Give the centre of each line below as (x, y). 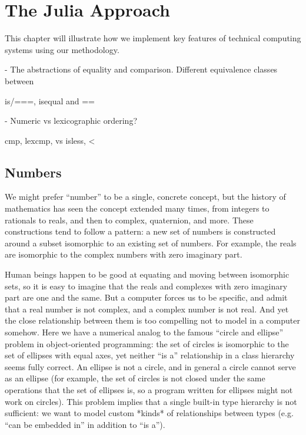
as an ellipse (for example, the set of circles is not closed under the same (135, 378)
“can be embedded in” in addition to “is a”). (85, 424)
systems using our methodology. (62, 49)
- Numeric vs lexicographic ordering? (71, 121)
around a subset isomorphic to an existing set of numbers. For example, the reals (151, 243)
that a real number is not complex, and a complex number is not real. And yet (147, 309)
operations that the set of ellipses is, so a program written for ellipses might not (149, 389)
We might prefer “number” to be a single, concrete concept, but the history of (145, 197)
